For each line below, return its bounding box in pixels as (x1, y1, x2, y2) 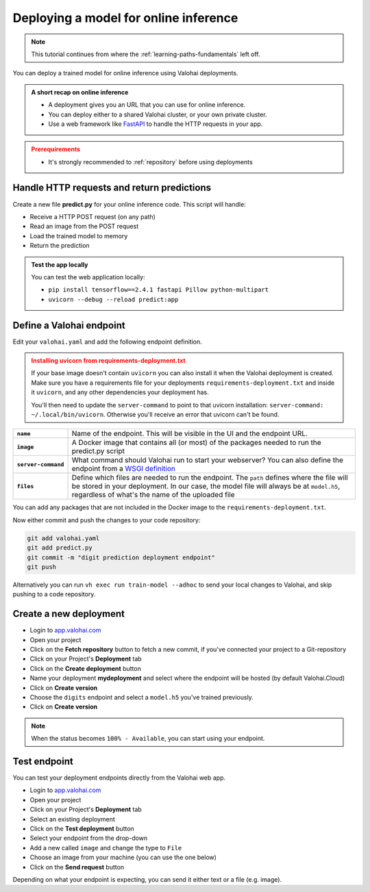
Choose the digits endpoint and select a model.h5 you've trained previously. (29, 693, 254, 701)
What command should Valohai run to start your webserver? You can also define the (71, 455, 344, 465)
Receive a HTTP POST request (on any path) (29, 212, 156, 220)
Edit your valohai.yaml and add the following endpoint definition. (12, 337, 202, 346)
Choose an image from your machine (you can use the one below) (29, 853, 217, 862)
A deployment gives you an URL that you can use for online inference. (48, 101, 246, 109)
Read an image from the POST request (29, 222, 139, 231)
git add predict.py (27, 544, 92, 552)
